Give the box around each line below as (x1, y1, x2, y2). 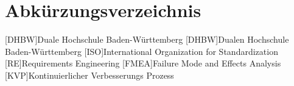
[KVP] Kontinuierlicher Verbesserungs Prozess (5, 68, 174, 81)
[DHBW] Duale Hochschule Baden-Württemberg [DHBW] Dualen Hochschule (5, 33, 289, 46)
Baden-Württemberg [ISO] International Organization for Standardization (5, 45, 278, 57)
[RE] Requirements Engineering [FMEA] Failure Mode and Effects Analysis (5, 57, 281, 70)
